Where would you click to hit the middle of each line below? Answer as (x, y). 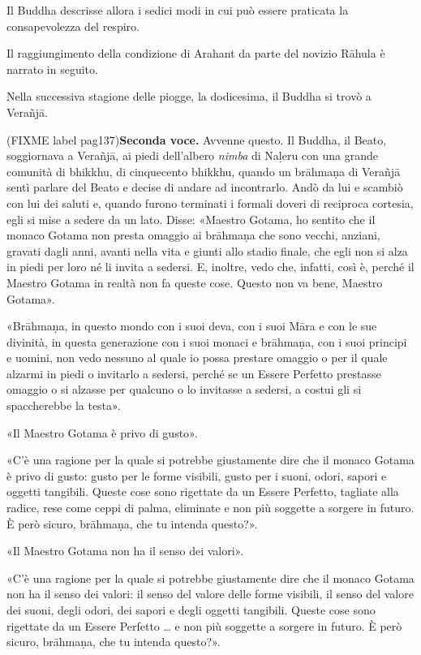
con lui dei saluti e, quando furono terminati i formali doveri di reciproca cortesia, (210, 203)
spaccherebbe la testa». (64, 405)
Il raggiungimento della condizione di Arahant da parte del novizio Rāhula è (196, 53)
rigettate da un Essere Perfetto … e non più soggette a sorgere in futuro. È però (204, 625)
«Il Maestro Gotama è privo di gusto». (102, 432)
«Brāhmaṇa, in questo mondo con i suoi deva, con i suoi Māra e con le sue (192, 326)
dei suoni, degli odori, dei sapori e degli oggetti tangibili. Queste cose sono (191, 610)
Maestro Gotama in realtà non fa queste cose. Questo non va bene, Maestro (195, 282)
